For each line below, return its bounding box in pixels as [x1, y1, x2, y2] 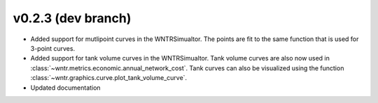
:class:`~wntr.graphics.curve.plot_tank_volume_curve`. [30, 74, 188, 82]
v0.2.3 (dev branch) [13, 10, 132, 26]
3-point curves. [30, 44, 76, 52]
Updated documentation [30, 84, 101, 92]
